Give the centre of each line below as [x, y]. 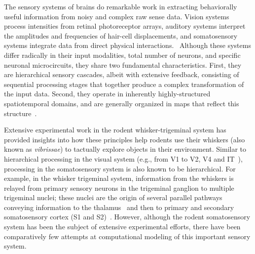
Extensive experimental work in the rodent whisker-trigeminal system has [115, 130]
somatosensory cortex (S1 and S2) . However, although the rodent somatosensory [127, 217]
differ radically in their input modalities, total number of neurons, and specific [122, 55]
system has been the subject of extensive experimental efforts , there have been [122, 227]
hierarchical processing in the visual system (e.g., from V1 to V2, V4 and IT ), [123, 158]
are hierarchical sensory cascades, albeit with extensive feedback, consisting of [122, 74]
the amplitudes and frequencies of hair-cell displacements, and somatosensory [121, 35]
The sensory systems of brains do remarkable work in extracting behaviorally [121, 6]
